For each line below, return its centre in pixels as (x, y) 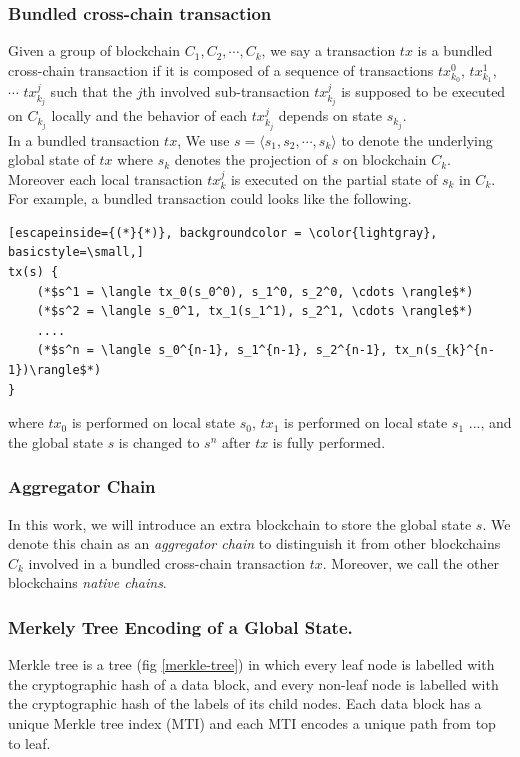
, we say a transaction (328, 50)
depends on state (330, 115)
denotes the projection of (250, 159)
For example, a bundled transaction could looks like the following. (210, 198)
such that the (91, 91)
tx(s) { (33, 272)
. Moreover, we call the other (411, 562)
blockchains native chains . (87, 582)
